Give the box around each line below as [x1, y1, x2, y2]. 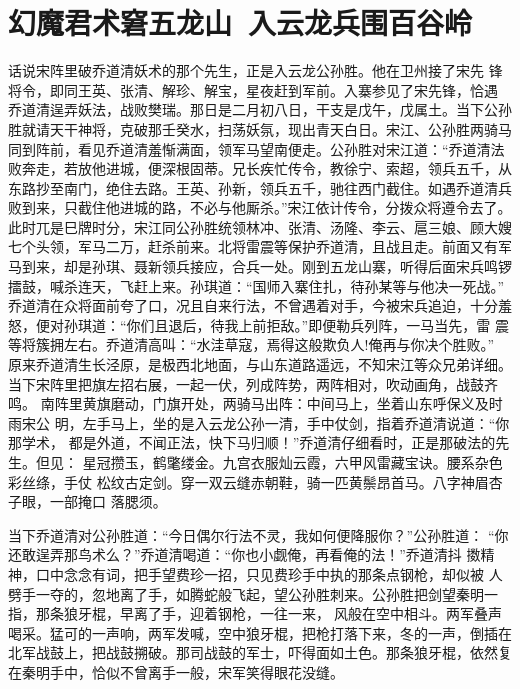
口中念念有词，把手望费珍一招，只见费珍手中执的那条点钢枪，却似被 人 [35, 563, 503, 584]
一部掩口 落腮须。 [49, 491, 167, 512]
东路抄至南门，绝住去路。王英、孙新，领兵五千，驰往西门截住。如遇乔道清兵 [8, 177, 512, 198]
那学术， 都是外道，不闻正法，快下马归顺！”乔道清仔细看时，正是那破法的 [8, 432, 496, 453]
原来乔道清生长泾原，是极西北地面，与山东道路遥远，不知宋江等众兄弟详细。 [8, 354, 512, 375]
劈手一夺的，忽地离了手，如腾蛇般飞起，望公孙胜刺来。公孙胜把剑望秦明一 [8, 583, 498, 604]
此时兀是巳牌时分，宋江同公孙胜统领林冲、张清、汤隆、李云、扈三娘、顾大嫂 [8, 216, 512, 237]
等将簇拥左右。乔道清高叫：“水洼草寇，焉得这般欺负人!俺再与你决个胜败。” [8, 334, 495, 355]
